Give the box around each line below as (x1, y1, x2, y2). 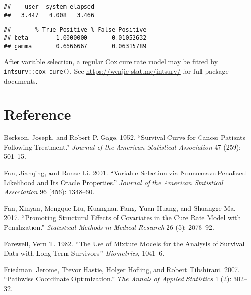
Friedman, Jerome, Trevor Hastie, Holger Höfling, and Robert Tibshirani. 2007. (4, 264, 240, 274)
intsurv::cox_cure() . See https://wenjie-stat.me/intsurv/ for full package (4, 66, 229, 76)
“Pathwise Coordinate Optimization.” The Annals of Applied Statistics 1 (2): (4, 274, 232, 284)
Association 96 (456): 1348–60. (4, 187, 95, 197)
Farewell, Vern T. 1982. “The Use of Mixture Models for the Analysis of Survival (4, 238, 245, 248)
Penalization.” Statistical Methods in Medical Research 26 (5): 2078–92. (4, 222, 214, 232)
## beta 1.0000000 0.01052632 (4, 34, 147, 41)
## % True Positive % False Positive (4, 26, 147, 34)
